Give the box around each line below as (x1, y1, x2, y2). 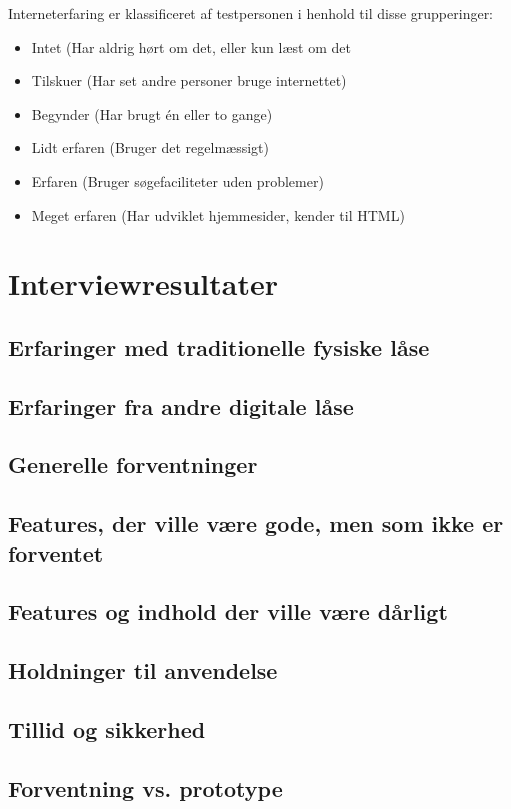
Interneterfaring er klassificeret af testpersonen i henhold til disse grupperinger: (8, 3, 494, 23)
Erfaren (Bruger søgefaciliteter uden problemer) (31, 170, 324, 191)
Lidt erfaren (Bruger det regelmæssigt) (31, 137, 269, 158)
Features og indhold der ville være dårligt (8, 596, 448, 627)
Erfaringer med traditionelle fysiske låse (8, 331, 430, 362)
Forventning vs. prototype (8, 772, 283, 803)
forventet (8, 537, 104, 568)
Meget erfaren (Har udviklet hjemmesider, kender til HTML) (31, 204, 405, 225)
